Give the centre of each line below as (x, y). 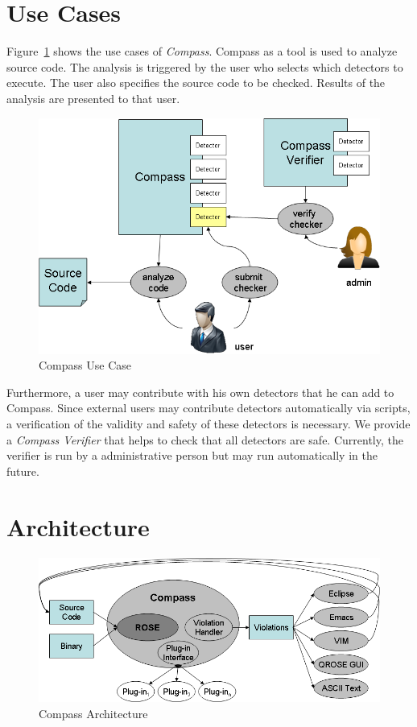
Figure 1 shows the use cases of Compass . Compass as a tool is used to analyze (202, 51)
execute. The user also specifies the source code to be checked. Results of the (196, 83)
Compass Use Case (85, 365)
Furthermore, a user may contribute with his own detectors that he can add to (200, 392)
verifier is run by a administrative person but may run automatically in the (192, 455)
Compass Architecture (93, 713)
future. (23, 471)
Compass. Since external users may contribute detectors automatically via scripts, (208, 408)
